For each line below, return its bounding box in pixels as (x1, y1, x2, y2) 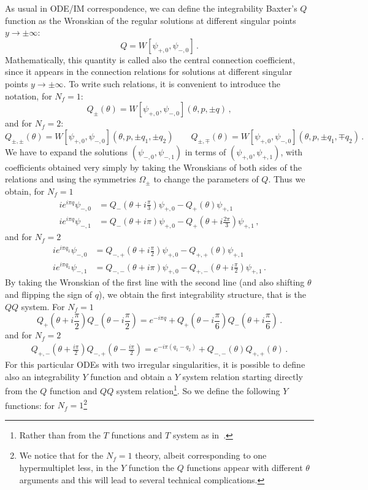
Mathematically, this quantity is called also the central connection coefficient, (5, 53, 296, 66)
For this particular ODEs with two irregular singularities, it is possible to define (5, 358, 305, 371)
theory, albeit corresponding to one (135, 449, 267, 462)
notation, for (5, 89, 52, 102)
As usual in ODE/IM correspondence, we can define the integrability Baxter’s (5, 2, 297, 14)
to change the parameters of (153, 173, 259, 185)
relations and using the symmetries (5, 173, 136, 185)
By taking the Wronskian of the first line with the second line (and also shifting (5, 276, 305, 289)
